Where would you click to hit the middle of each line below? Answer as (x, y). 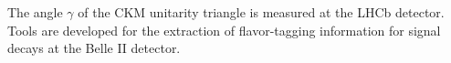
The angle (35, 12)
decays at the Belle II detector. (94, 48)
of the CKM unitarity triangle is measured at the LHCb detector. (261, 12)
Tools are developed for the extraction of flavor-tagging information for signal (224, 30)
